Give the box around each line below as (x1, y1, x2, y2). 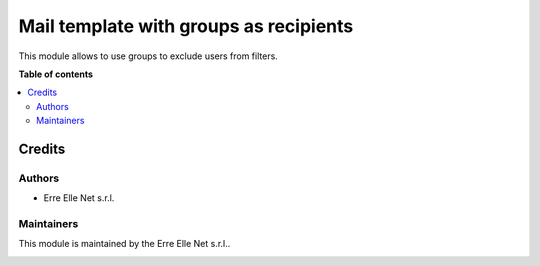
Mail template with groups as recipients (18, 15, 354, 37)
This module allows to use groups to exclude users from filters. (18, 50, 279, 62)
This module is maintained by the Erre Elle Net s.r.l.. (18, 238, 231, 250)
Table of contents (18, 68, 94, 80)
